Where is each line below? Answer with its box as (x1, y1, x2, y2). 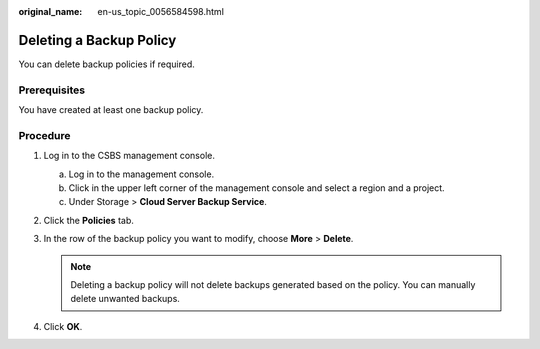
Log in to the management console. (68, 168, 215, 180)
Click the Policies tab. (43, 214, 134, 226)
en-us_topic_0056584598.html (97, 6, 225, 17)
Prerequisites (18, 83, 85, 97)
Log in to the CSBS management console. (43, 150, 215, 162)
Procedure (18, 128, 71, 142)
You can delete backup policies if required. (18, 58, 195, 70)
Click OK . (43, 320, 83, 332)
